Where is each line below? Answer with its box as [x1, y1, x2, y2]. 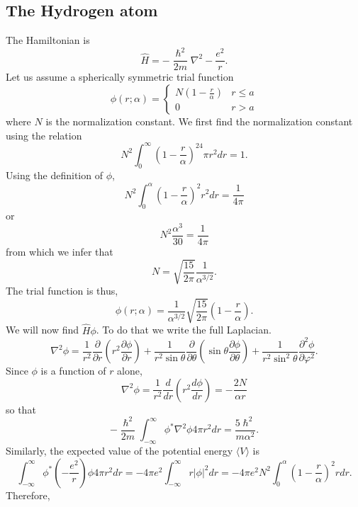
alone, [117, 363, 142, 378]
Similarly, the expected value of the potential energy [6, 443, 233, 458]
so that [6, 401, 36, 416]
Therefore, [6, 487, 50, 502]
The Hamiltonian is [6, 33, 90, 47]
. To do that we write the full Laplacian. [96, 322, 272, 337]
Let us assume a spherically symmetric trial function [6, 69, 234, 84]
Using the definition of [6, 168, 103, 183]
